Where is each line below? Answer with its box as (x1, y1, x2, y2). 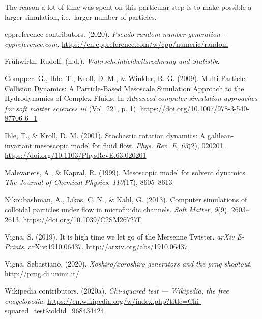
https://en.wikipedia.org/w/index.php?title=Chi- (47, 295, 201, 306)
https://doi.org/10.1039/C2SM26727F (23, 214, 142, 225)
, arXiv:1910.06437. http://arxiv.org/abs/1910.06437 (23, 241, 188, 252)
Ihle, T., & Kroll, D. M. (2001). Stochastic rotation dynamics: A (5, 129, 206, 140)
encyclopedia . (5, 295, 45, 306)
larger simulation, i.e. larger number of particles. (5, 11, 157, 22)
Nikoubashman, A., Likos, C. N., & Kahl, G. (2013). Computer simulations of (5, 194, 247, 204)
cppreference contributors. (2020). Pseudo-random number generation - (5, 29, 225, 39)
